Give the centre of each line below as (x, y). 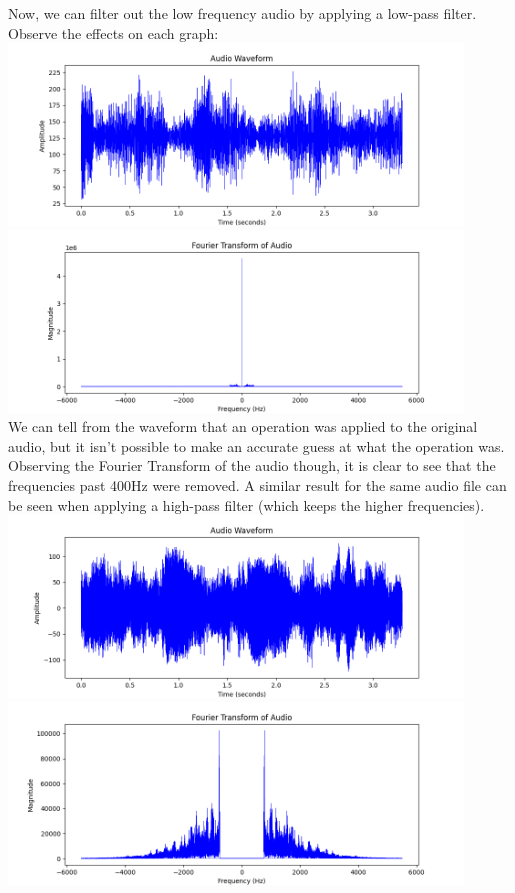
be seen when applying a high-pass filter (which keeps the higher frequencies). (246, 504)
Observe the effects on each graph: (113, 32)
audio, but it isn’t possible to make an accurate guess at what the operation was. (256, 445)
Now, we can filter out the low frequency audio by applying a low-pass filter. (242, 13)
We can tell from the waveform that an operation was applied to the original (243, 426)
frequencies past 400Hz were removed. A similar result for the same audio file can (257, 484)
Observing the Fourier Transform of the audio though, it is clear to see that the (252, 465)
